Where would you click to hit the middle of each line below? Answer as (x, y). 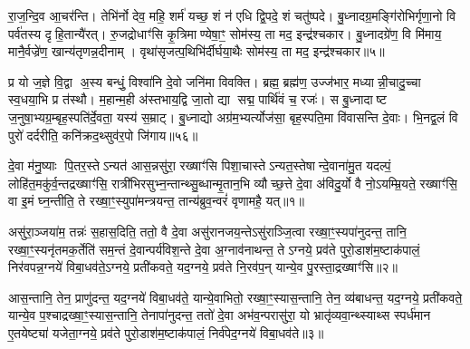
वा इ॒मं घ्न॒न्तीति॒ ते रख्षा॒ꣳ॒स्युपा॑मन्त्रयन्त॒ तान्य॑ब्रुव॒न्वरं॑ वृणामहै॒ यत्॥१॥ (156, 201)
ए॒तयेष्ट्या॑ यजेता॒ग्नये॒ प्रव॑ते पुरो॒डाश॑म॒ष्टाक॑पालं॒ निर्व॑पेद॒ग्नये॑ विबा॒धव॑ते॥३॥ (166, 332)
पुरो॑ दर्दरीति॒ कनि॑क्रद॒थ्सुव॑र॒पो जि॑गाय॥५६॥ (103, 135)
